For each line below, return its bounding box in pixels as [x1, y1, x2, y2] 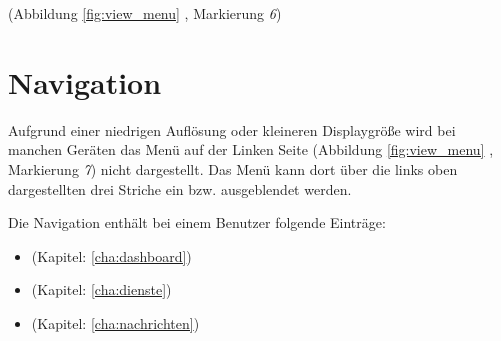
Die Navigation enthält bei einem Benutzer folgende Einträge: [8, 212, 386, 233]
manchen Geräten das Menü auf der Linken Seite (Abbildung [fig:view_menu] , [8, 139, 494, 160]
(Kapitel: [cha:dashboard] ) [31, 245, 192, 266]
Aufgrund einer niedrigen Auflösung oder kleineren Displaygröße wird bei [8, 119, 456, 140]
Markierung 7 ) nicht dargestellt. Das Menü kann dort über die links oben [8, 158, 458, 179]
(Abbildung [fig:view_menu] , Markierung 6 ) [8, 3, 282, 23]
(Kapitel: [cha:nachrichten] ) [31, 312, 200, 333]
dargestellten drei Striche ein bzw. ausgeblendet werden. [8, 178, 352, 199]
